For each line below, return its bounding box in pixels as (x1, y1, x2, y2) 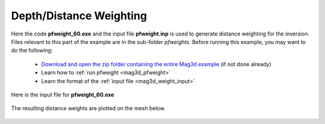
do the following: (11, 47, 53, 54)
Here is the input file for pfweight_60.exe (11, 91, 114, 98)
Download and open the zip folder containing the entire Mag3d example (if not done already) (41, 60, 271, 67)
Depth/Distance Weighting (11, 9, 147, 22)
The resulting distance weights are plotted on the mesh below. (11, 105, 166, 112)
